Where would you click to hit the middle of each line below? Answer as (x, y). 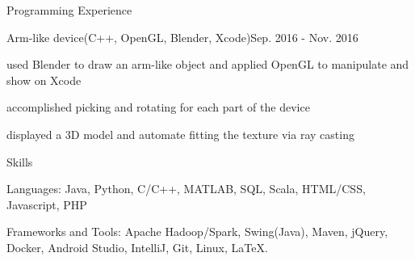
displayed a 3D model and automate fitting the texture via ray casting (180, 134)
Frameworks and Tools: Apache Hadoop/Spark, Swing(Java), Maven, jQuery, (197, 232)
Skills (20, 161)
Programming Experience (69, 10)
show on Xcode (44, 80)
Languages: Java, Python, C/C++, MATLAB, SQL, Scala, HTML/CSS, (186, 189)
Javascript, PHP (47, 204)
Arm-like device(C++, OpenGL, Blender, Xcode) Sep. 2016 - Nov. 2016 (182, 37)
